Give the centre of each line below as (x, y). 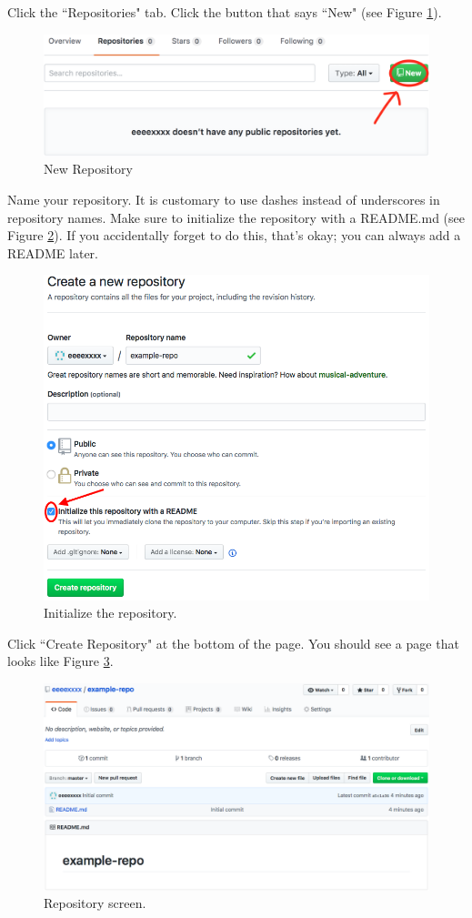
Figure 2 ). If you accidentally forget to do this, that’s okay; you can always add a (234, 235)
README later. (53, 252)
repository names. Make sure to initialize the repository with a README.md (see (236, 217)
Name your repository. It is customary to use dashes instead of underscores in (224, 199)
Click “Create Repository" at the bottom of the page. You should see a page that (233, 643)
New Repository (88, 169)
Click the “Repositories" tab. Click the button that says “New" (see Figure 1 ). (225, 12)
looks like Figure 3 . (60, 661)
